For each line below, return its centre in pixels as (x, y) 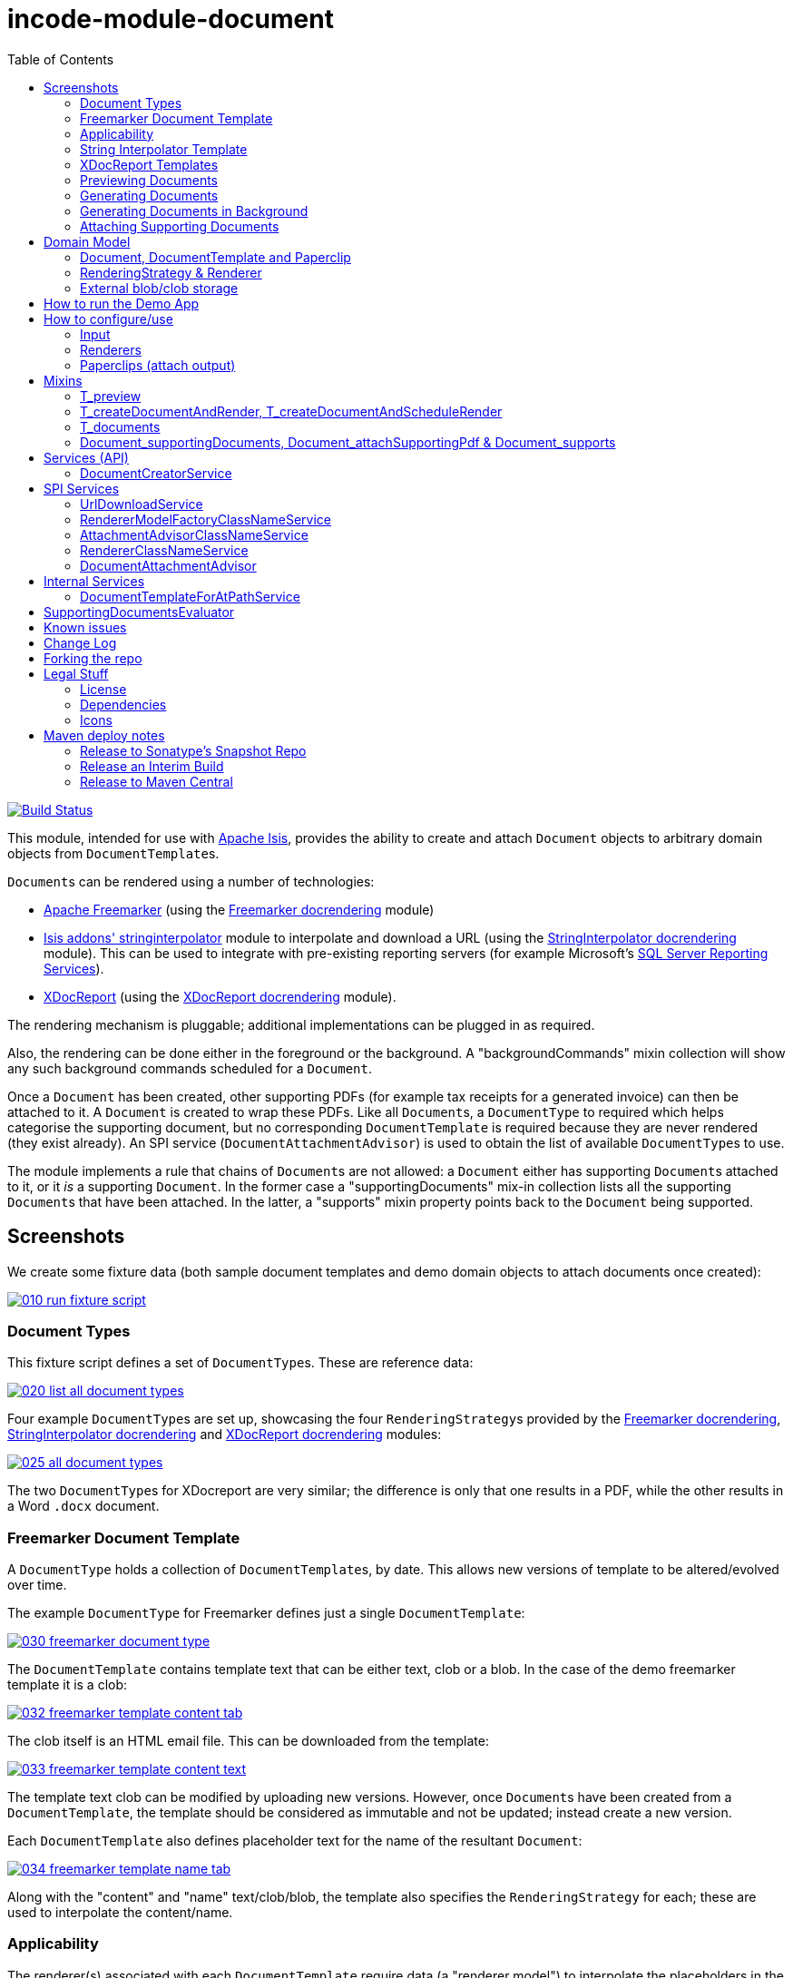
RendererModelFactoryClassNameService (206, 519)
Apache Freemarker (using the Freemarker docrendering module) (239, 909)
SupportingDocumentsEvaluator (139, 612)
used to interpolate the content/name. (120, 1913)
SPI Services (82, 488)
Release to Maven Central (157, 781)
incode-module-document (171, 19)
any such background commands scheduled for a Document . (190, 1068)
